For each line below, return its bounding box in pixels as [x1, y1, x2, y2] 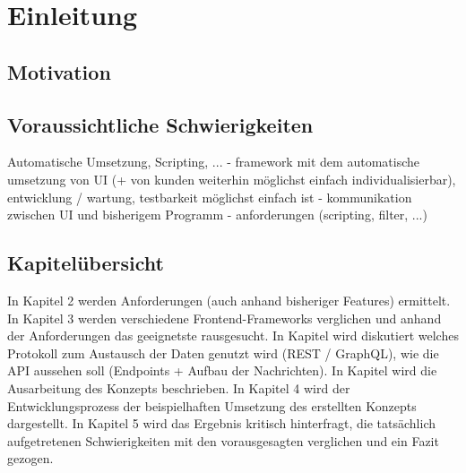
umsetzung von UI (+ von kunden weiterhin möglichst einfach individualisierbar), [7, 169, 456, 188]
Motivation [7, 57, 111, 85]
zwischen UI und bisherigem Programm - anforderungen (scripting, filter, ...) [7, 205, 427, 224]
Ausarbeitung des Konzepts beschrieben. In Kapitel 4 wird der [7, 378, 350, 397]
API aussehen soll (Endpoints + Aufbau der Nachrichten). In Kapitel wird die [7, 361, 437, 380]
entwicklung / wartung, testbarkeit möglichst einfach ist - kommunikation [7, 187, 412, 206]
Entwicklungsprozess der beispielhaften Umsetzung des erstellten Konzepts [7, 396, 417, 415]
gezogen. [7, 449, 54, 468]
